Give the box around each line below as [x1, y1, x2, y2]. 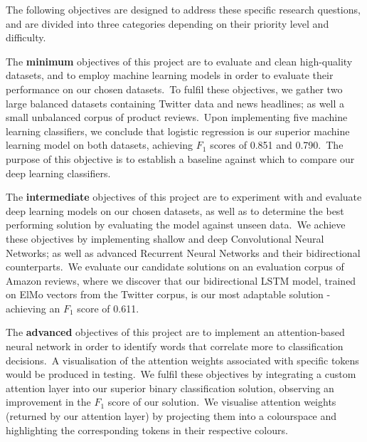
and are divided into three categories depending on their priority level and [6, 16, 329, 31]
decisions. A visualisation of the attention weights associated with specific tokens [6, 352, 359, 367]
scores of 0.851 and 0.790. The [210, 137, 344, 152]
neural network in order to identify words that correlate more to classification [6, 339, 344, 354]
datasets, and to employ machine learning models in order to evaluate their [6, 68, 334, 83]
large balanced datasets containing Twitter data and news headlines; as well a [6, 95, 345, 110]
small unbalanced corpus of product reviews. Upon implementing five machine [6, 110, 348, 125]
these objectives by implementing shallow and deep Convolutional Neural [6, 231, 324, 246]
